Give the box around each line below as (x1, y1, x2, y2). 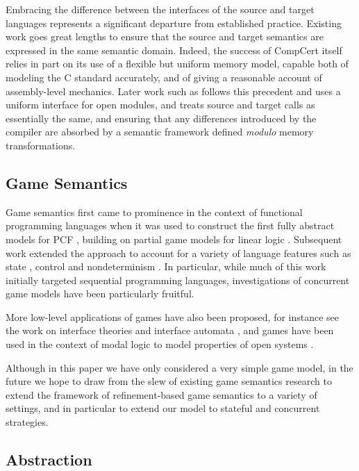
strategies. (6, 415, 49, 429)
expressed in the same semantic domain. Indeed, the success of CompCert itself (6, 42, 342, 57)
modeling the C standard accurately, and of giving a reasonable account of (6, 69, 322, 84)
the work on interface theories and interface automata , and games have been (6, 323, 334, 338)
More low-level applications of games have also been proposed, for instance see (6, 309, 340, 324)
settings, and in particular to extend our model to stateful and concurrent (6, 401, 320, 415)
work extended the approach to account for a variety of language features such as (6, 245, 351, 260)
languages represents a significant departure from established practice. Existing (6, 15, 342, 30)
